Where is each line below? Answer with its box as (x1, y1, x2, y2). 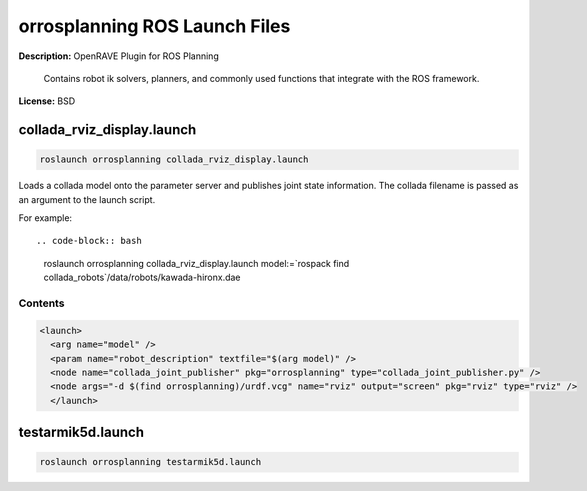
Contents (18, 296, 65, 310)
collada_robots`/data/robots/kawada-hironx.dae (43, 271, 241, 284)
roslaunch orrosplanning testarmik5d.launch (39, 456, 262, 468)
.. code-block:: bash (36, 235, 142, 247)
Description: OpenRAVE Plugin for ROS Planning (18, 50, 219, 62)
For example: (18, 212, 73, 224)
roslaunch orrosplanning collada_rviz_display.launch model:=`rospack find (43, 257, 350, 269)
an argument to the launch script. (18, 193, 156, 205)
